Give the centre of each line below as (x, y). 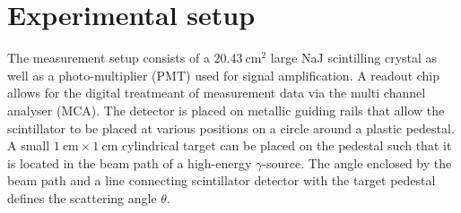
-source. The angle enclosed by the (357, 162)
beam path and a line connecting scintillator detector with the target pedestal (222, 180)
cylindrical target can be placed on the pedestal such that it (287, 145)
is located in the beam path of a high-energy (130, 162)
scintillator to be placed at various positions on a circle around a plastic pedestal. (231, 128)
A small (29, 145)
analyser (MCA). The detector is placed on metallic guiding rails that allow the (226, 110)
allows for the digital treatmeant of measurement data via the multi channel (217, 93)
